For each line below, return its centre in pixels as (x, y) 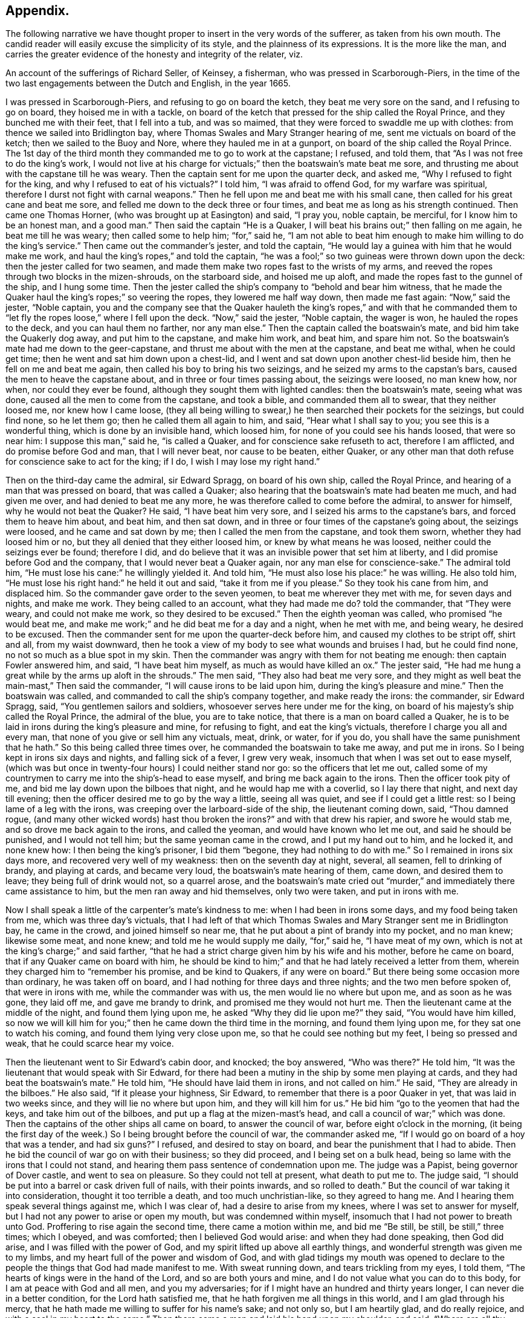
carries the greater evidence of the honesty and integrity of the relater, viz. (154, 54)
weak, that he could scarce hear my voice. (90, 1044)
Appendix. (37, 11)
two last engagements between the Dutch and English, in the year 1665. (148, 83)
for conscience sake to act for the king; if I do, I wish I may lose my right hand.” (163, 462)
